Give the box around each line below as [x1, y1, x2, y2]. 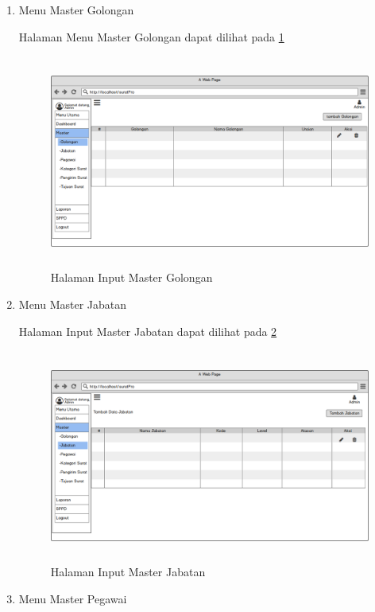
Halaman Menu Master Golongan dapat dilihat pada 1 [18, 28, 284, 45]
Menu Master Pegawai [18, 590, 127, 606]
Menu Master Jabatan [18, 295, 127, 312]
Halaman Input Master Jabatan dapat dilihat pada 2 [18, 322, 277, 339]
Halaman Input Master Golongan [50, 269, 213, 286]
